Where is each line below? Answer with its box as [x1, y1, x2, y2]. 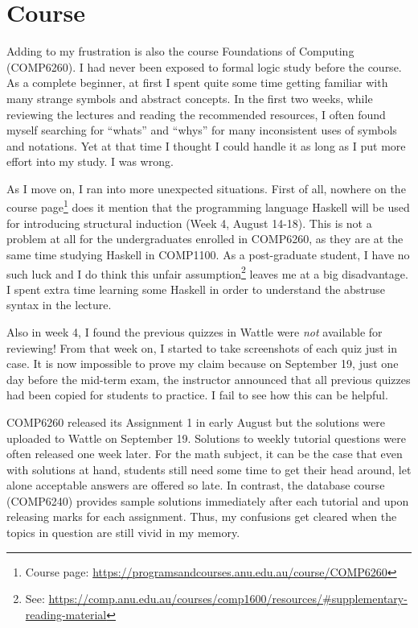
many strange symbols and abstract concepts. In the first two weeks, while [6, 89, 373, 106]
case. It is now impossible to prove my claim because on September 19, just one [6, 355, 399, 372]
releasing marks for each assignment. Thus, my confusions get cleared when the [6, 508, 397, 525]
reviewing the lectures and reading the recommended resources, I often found [6, 105, 386, 122]
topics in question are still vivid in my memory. [6, 524, 240, 541]
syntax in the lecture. [6, 296, 112, 313]
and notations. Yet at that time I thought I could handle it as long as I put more [6, 137, 406, 154]
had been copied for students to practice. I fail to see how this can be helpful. [6, 386, 388, 403]
